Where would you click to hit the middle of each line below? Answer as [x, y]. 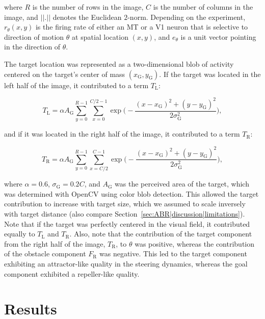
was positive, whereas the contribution [195, 243]
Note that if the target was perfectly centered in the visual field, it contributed [127, 223]
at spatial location [100, 36]
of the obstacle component [45, 254]
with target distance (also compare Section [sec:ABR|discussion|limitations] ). [125, 214]
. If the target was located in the [210, 74]
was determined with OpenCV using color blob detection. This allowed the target [131, 193]
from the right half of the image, [55, 243]
